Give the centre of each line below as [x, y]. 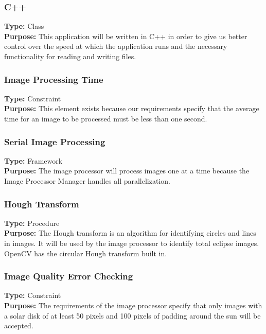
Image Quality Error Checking [69, 276]
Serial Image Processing [55, 141]
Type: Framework [33, 160]
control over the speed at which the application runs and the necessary [116, 46]
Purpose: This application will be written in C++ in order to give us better [126, 36]
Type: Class [24, 26]
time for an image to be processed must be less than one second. [106, 118]
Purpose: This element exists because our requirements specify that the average [132, 108]
